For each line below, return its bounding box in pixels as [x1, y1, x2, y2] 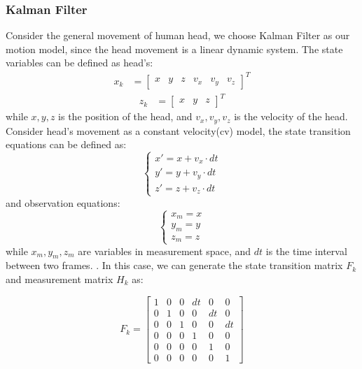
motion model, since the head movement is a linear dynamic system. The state [6, 41, 343, 56]
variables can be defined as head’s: [6, 55, 153, 70]
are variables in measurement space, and [78, 243, 251, 258]
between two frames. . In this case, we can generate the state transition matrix [6, 258, 343, 273]
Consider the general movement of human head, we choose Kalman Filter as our [6, 28, 350, 43]
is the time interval [265, 243, 347, 258]
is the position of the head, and [58, 109, 193, 124]
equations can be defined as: [6, 137, 127, 152]
